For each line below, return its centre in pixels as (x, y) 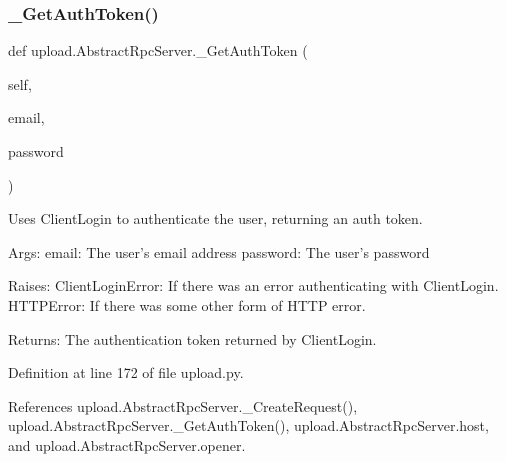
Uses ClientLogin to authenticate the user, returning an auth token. (215, 218)
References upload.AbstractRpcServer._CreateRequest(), (183, 405)
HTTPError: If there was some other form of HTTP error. (187, 304)
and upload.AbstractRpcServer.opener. (127, 444)
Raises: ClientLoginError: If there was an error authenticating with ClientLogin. (253, 285)
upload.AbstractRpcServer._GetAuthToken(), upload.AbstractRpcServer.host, (248, 425)
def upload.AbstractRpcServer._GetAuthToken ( (158, 50)
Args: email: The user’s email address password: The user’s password (219, 251)
